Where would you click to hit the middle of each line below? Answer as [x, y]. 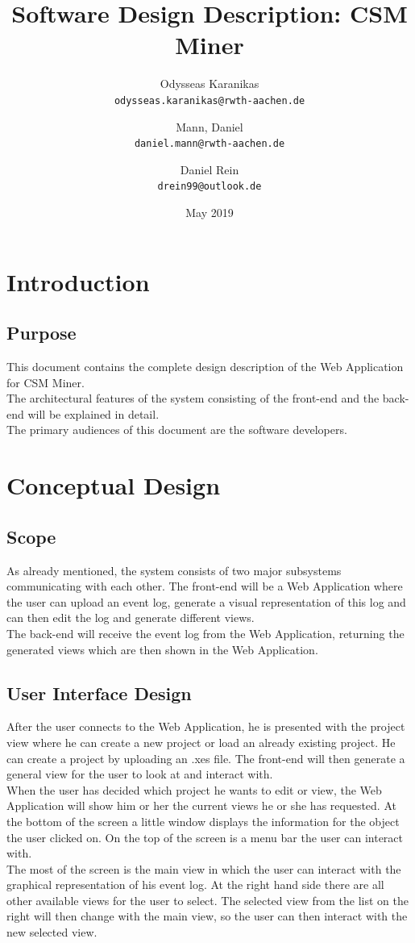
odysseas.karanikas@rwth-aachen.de [210, 100]
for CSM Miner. [46, 382]
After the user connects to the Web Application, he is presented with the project [206, 726]
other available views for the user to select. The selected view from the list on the [208, 900]
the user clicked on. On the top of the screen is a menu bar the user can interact [205, 837]
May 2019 [210, 213]
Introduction [78, 281]
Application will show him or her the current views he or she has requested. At [201, 805]
